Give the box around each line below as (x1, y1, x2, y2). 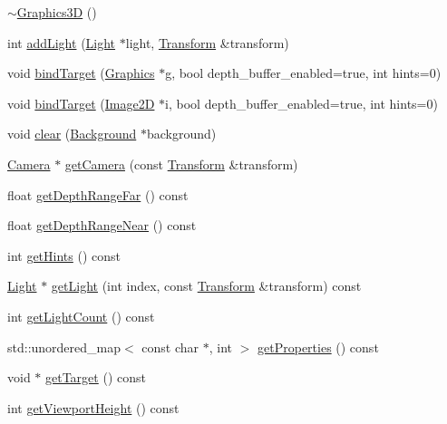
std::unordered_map (7, 337, 121, 356)
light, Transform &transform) (125, 33, 289, 52)
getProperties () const (258, 337, 379, 356)
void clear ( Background (7, 124, 137, 143)
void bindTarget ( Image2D (7, 93, 155, 112)
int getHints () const (7, 246, 121, 265)
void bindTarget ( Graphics (7, 63, 155, 82)
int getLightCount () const (7, 306, 155, 325)
